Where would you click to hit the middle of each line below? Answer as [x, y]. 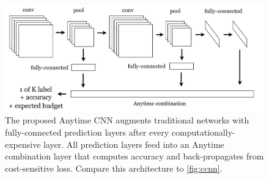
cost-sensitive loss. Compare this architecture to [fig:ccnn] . [114, 168]
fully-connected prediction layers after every [87, 132]
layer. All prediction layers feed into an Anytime [134, 144]
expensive [23, 144]
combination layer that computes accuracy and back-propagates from [134, 156]
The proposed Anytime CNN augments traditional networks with [127, 120]
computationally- [203, 132]
